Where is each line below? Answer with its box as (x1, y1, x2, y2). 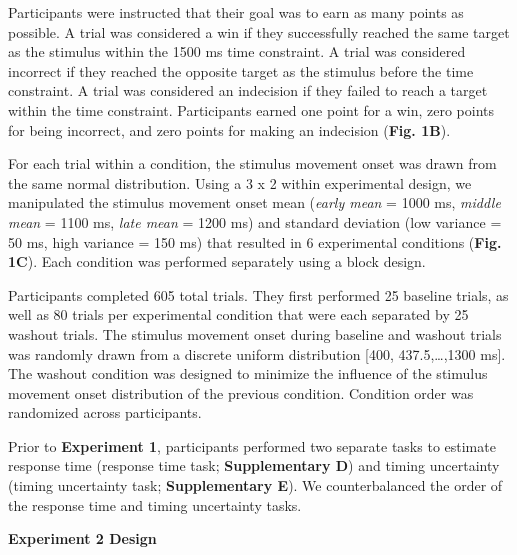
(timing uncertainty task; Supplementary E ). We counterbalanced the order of (8, 475, 503, 496)
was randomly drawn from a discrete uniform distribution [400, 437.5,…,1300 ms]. (8, 343, 506, 364)
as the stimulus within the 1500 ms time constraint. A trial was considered (8, 41, 466, 62)
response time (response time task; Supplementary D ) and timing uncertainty (8, 455, 500, 476)
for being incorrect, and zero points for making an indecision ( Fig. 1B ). (8, 119, 451, 140)
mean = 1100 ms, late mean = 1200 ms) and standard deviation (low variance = (8, 211, 502, 232)
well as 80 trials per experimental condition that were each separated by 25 (8, 304, 469, 325)
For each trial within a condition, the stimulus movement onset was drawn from (8, 153, 497, 174)
